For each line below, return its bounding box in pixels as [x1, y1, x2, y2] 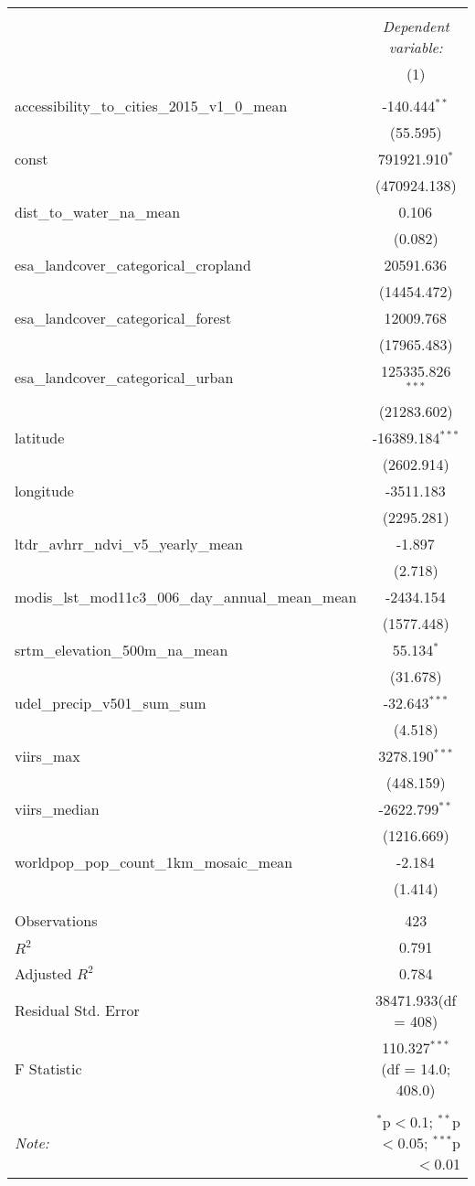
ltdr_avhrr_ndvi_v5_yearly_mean [15, 532, 244, 554]
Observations [15, 909, 98, 931]
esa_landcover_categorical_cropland [15, 254, 251, 275]
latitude [15, 426, 65, 448]
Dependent [382, 16, 449, 37]
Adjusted [15, 962, 72, 984]
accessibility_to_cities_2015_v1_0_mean [15, 95, 288, 116]
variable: [388, 37, 443, 58]
